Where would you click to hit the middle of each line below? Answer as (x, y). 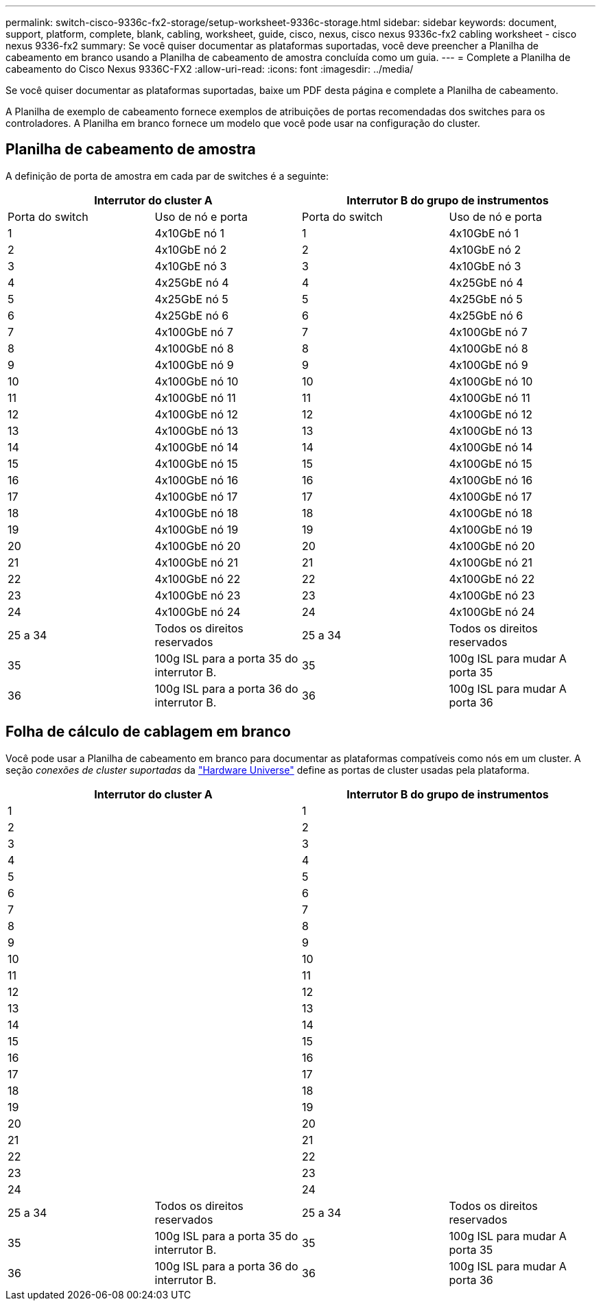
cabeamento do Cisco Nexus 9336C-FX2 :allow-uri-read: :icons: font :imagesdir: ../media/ (210, 69)
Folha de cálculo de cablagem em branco (148, 732)
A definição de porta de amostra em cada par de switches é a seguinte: (167, 176)
